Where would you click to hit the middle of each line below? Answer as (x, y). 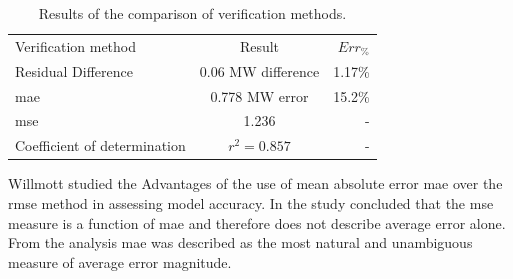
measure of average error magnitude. (120, 261)
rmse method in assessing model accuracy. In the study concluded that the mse (251, 202)
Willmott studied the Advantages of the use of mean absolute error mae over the (255, 183)
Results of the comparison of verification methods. (192, 13)
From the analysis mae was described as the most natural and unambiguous (240, 242)
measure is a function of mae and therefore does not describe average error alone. (257, 222)
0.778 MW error (259, 95)
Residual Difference (74, 70)
